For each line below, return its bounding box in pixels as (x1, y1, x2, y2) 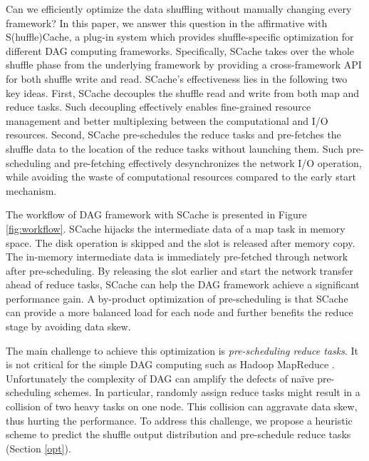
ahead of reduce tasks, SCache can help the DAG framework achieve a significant (6, 277, 360, 292)
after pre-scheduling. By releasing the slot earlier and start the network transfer (6, 263, 353, 278)
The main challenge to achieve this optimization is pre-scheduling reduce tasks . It (6, 343, 359, 358)
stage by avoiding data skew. (6, 319, 131, 334)
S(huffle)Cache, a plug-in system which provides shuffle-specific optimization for (6, 29, 354, 44)
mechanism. (6, 183, 57, 198)
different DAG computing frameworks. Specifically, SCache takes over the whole (6, 43, 355, 58)
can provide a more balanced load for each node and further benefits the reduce (6, 305, 353, 320)
